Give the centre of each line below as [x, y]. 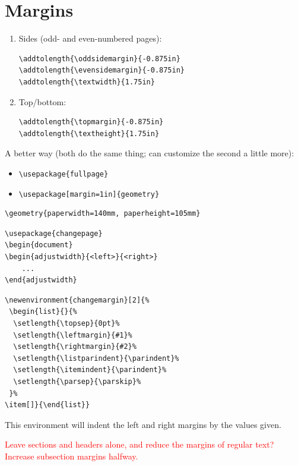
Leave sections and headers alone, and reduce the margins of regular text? [140, 444]
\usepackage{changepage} [54, 233]
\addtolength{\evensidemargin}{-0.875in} [102, 70]
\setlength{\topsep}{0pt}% [66, 323]
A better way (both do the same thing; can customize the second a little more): [150, 153]
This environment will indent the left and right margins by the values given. [143, 424]
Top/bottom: [42, 101]
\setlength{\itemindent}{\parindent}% [90, 370]
